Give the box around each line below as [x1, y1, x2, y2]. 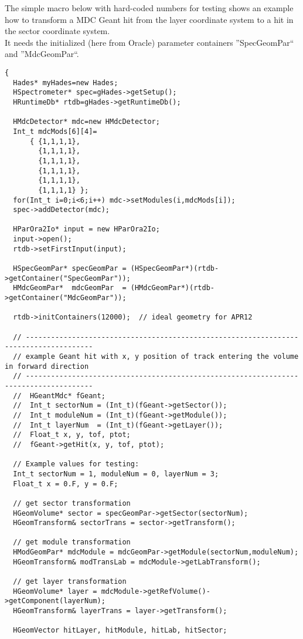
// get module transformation [13, 538, 131, 547]
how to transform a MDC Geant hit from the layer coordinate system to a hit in [5, 13, 294, 25]
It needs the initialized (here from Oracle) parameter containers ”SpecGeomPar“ [5, 36, 294, 48]
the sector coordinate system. [5, 25, 110, 37]
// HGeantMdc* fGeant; [13, 391, 105, 400]
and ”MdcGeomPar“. [5, 48, 79, 60]
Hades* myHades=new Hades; [13, 78, 118, 87]
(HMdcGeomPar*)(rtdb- [130, 284, 215, 292]
